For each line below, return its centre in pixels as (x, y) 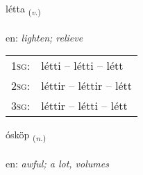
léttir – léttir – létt (86, 86)
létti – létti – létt (82, 66)
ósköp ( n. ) (26, 136)
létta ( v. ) (23, 9)
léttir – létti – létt (84, 106)
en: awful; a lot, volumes (57, 164)
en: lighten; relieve (44, 37)
